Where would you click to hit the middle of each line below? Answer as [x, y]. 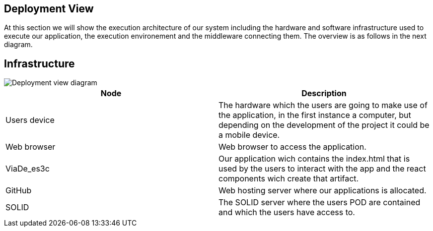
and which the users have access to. [287, 212]
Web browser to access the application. [292, 147]
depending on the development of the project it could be [324, 125]
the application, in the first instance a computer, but [315, 115]
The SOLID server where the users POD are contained [320, 202]
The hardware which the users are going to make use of [323, 105]
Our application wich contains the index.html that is [314, 159]
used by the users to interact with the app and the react [322, 169]
